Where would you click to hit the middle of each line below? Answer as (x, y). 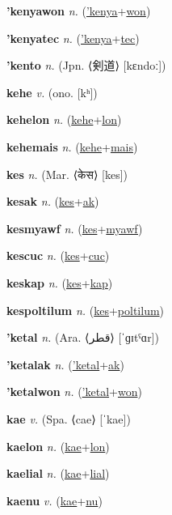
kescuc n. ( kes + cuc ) (58, 255)
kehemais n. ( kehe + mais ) (72, 146)
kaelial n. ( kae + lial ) (58, 473)
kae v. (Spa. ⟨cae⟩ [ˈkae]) (69, 418)
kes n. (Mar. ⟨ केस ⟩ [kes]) (67, 174)
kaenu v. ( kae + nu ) (55, 500)
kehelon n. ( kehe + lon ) (64, 119)
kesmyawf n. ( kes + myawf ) (75, 228)
